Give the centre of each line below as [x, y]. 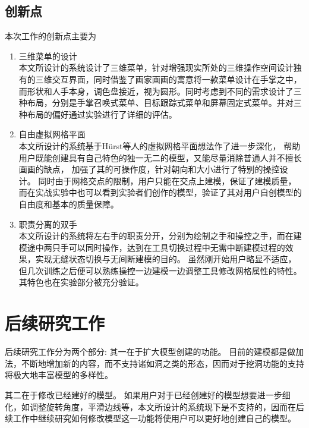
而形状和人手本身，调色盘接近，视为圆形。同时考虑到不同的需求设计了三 [160, 91]
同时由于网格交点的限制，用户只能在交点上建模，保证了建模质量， [167, 180]
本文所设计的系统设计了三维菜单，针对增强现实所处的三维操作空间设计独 [160, 67]
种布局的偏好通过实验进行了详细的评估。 [98, 114]
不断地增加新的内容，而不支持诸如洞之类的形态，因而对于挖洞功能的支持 [163, 363]
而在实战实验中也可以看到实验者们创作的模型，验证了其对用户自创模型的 [160, 192]
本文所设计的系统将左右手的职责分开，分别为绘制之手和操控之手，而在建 [160, 236]
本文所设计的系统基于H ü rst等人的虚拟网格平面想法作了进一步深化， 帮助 [160, 145]
